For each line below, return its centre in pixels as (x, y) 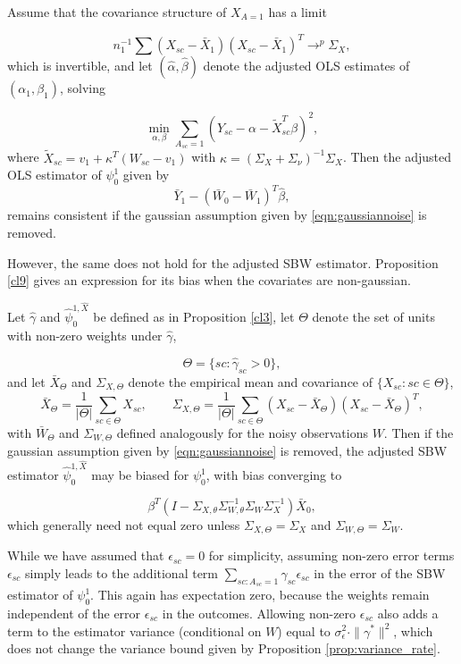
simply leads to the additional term (122, 572)
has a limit (298, 12)
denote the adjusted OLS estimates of (306, 66)
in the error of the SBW (380, 572)
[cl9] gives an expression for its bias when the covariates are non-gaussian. (209, 280)
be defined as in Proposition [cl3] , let (194, 317)
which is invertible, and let (80, 66)
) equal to (304, 630)
